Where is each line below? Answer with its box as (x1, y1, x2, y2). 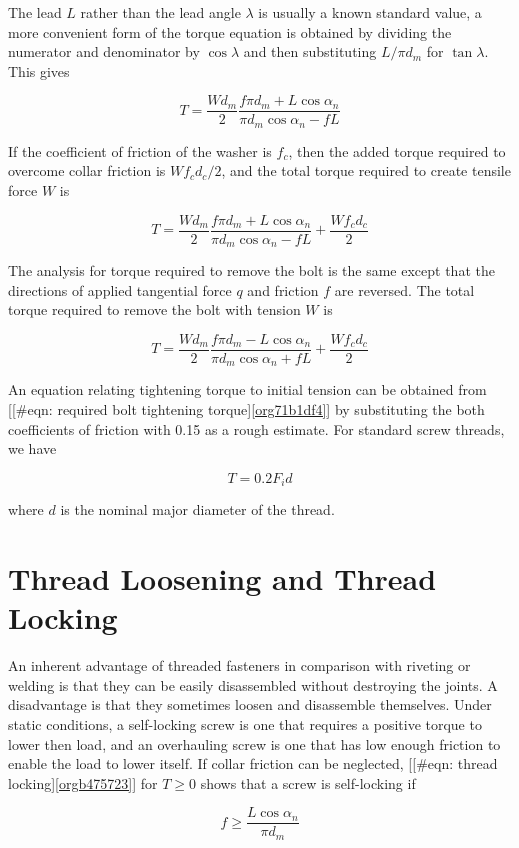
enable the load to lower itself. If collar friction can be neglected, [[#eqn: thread (8, 753, 498, 774)
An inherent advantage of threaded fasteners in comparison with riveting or (8, 655, 471, 676)
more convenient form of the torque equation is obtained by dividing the (8, 21, 452, 42)
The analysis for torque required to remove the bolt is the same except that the (8, 260, 495, 281)
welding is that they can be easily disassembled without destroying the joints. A (8, 674, 498, 695)
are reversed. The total (334, 279, 475, 300)
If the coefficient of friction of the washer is (8, 140, 272, 161)
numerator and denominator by (8, 41, 200, 62)
